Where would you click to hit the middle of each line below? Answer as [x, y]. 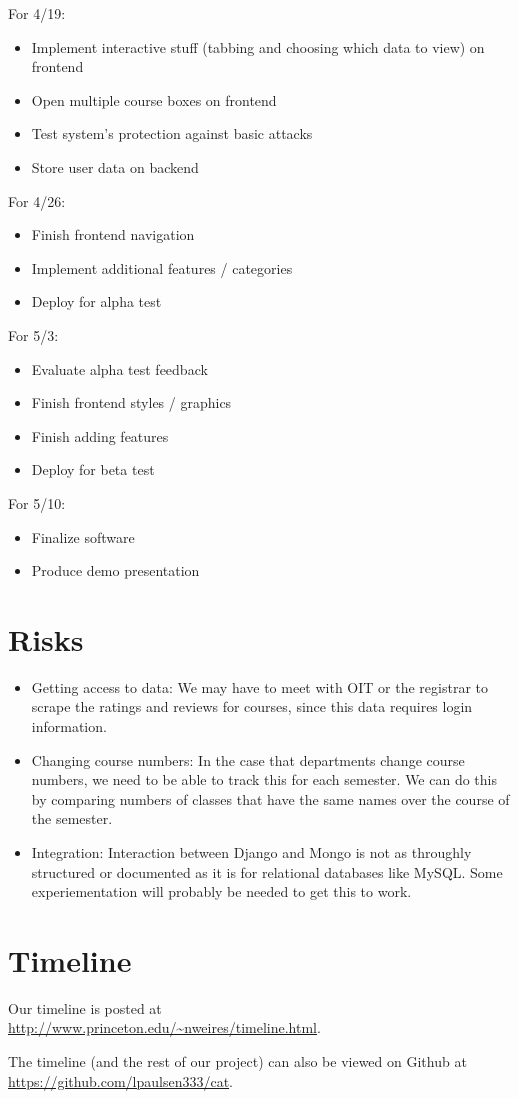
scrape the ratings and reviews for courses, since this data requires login [252, 706]
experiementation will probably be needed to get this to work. [221, 891]
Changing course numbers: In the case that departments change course [248, 759]
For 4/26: [37, 200]
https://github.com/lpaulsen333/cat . [120, 1080]
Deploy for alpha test [96, 301]
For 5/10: [37, 502]
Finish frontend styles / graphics [131, 402]
